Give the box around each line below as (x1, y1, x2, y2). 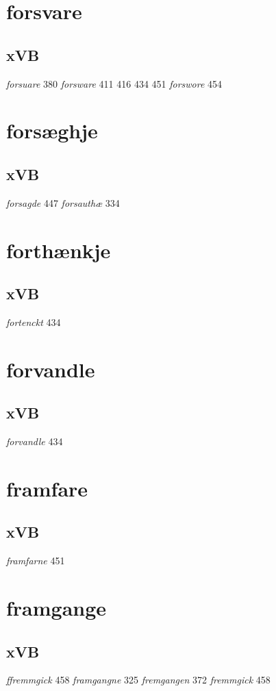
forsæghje (6, 116, 98, 145)
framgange (6, 594, 107, 622)
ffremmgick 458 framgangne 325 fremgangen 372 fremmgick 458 (6, 673, 271, 687)
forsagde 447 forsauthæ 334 (6, 195, 120, 210)
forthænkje (6, 236, 111, 264)
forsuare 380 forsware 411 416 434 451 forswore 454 (6, 76, 223, 90)
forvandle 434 (6, 434, 63, 449)
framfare (6, 474, 88, 502)
